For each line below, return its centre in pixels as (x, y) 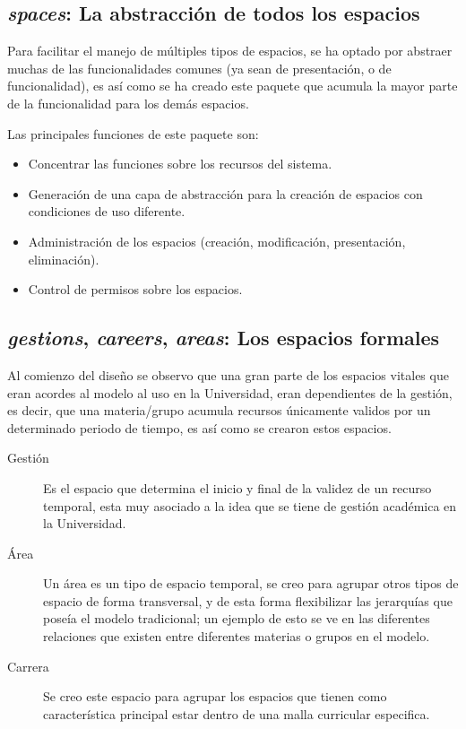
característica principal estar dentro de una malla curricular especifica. (237, 713)
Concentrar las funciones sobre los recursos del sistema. (180, 164)
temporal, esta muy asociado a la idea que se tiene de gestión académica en (250, 505)
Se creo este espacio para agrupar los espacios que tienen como (215, 696)
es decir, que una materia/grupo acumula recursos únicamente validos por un (219, 410)
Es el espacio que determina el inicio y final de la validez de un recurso (237, 487)
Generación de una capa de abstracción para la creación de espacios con (225, 193)
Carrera (28, 666)
